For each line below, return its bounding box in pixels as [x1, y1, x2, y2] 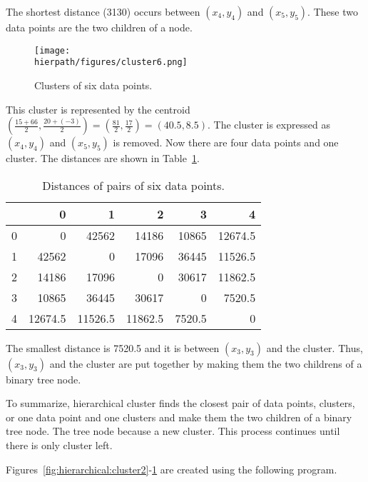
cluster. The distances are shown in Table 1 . [6, 151, 200, 166]
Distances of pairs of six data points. [42, 176, 225, 194]
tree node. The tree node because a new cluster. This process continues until [6, 423, 340, 438]
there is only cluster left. [6, 438, 113, 453]
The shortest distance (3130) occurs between [6, 4, 200, 19]
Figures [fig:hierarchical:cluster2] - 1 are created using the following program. [6, 461, 337, 476]
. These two [307, 4, 358, 19]
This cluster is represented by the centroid [6, 101, 190, 116]
